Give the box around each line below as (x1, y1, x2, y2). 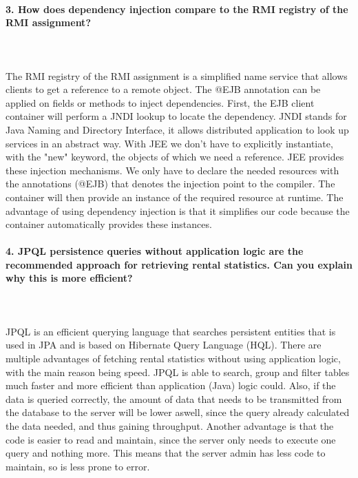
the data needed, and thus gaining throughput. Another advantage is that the (6, 419, 334, 433)
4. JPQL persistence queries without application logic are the (6, 244, 304, 258)
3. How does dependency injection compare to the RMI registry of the (6, 1, 348, 16)
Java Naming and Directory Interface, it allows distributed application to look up (6, 122, 349, 136)
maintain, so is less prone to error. (6, 459, 150, 473)
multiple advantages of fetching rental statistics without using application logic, (6, 351, 341, 366)
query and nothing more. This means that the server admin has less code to (6, 446, 326, 460)
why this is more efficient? (6, 271, 133, 285)
